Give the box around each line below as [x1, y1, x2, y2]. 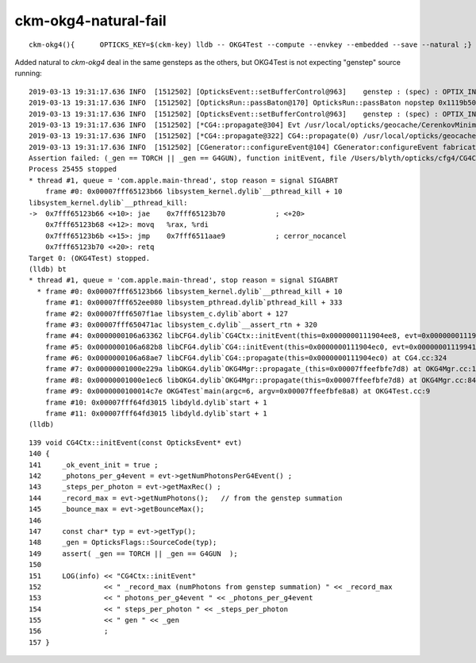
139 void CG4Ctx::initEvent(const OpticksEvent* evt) [29, 438, 242, 447]
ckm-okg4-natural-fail [14, 12, 167, 29]
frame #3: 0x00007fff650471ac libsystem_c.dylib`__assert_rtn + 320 [44, 320, 317, 329]
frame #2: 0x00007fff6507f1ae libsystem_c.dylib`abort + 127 [44, 309, 289, 318]
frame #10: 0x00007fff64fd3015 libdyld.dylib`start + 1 [44, 397, 267, 407]
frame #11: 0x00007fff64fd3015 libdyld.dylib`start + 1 [44, 409, 267, 418]
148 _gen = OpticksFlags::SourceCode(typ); [29, 538, 217, 547]
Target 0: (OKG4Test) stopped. [29, 254, 151, 263]
